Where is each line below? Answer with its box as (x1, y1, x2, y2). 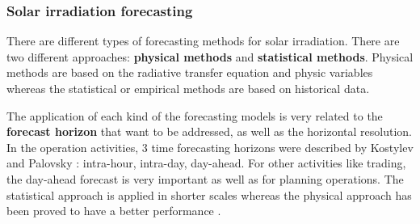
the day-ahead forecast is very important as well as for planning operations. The (6, 170, 404, 187)
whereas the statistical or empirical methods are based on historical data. (6, 80, 370, 96)
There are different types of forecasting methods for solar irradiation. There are (6, 32, 400, 49)
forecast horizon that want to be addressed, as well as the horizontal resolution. (6, 123, 412, 140)
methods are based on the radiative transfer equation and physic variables (6, 64, 373, 81)
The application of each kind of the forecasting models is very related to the (6, 107, 383, 124)
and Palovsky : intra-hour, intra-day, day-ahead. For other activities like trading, (6, 154, 406, 171)
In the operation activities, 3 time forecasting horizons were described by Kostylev (6, 138, 414, 155)
